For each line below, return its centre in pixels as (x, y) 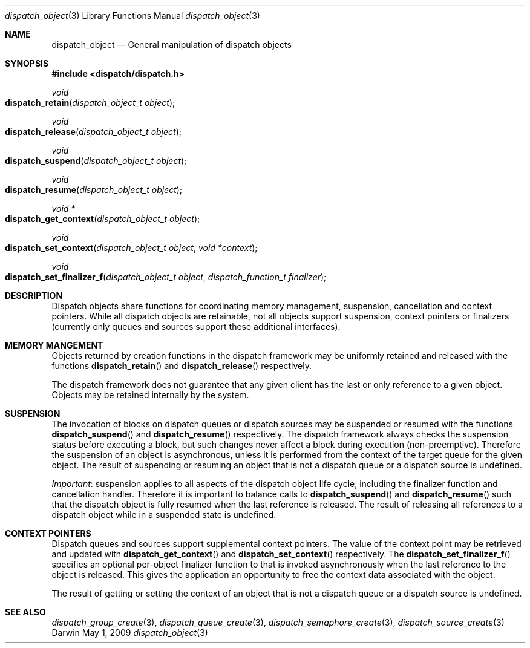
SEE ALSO (25, 612)
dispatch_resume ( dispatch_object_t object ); (94, 190)
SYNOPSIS (27, 63)
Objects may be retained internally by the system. (150, 395)
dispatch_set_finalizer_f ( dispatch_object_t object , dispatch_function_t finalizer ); (166, 277)
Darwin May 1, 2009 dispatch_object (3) (130, 633)
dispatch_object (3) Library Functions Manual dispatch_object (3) (132, 15)
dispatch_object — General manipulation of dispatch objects (172, 44)
